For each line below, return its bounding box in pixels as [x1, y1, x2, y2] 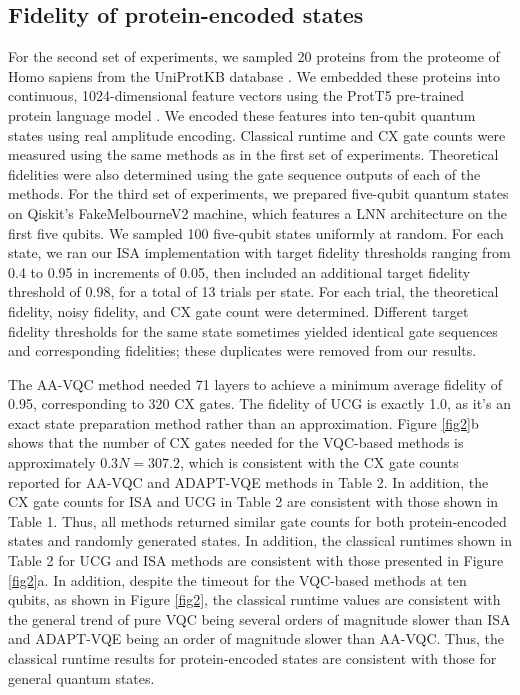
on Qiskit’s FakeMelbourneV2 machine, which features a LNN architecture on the [8, 202, 507, 223]
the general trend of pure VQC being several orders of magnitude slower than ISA [8, 608, 511, 629]
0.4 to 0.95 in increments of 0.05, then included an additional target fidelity [8, 261, 471, 282]
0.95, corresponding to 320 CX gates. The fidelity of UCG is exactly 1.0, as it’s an [8, 393, 511, 414]
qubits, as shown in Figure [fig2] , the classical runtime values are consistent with [8, 589, 501, 610]
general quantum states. [8, 667, 155, 688]
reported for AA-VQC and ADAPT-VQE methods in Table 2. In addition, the [8, 471, 489, 492]
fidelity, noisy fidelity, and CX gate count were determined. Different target [8, 300, 469, 321]
